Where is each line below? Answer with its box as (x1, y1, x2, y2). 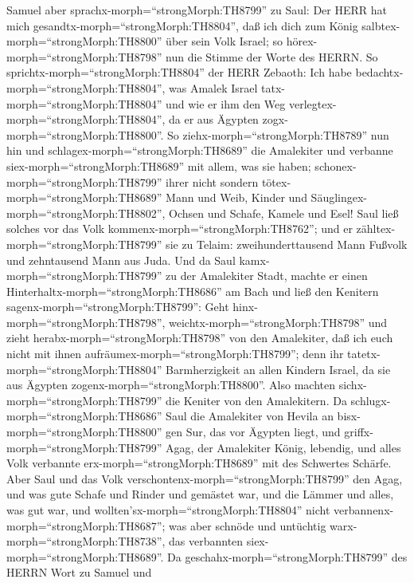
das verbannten (169, 533, 244, 550)
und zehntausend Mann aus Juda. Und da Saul (6, 251, 236, 268)
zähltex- (356, 220, 396, 237)
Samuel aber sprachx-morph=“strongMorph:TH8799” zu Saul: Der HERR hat (6, 2, 387, 18)
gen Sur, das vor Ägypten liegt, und (166, 423, 341, 440)
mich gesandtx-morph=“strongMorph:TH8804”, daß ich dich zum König (6, 17, 358, 33)
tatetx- (347, 345, 381, 362)
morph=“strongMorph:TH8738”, (6, 533, 166, 550)
